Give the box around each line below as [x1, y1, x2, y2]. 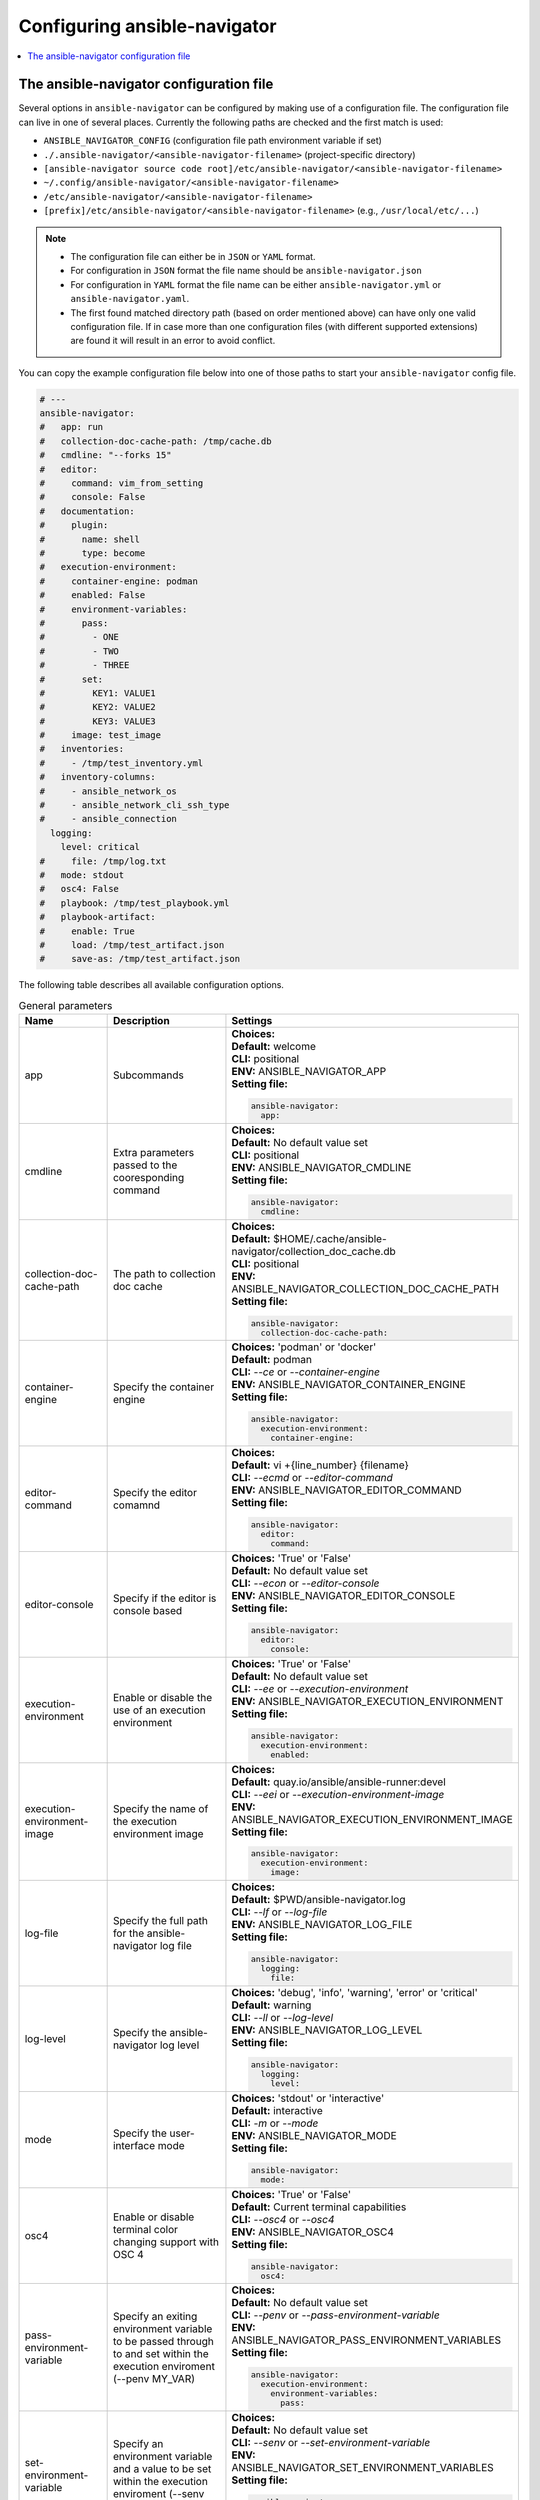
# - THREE [39, 660, 130, 671]
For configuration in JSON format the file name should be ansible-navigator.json [70, 265, 422, 277]
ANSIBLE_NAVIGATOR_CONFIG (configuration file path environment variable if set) [43, 135, 382, 147]
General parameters [18, 998, 113, 1012]
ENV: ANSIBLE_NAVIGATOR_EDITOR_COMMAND [231, 1483, 462, 1497]
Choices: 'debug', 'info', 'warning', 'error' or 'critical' [231, 1986, 479, 2000]
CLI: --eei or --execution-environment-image [231, 1787, 445, 1801]
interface [112, 2139, 156, 2153]
